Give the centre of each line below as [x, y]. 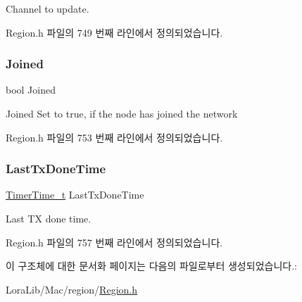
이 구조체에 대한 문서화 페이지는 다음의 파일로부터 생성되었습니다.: [151, 266]
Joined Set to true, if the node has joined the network [122, 113]
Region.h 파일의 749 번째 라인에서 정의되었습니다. [114, 32]
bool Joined [31, 90]
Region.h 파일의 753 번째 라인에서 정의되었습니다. [114, 137]
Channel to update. [48, 8]
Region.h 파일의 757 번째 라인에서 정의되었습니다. [114, 242]
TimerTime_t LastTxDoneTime [75, 195]
